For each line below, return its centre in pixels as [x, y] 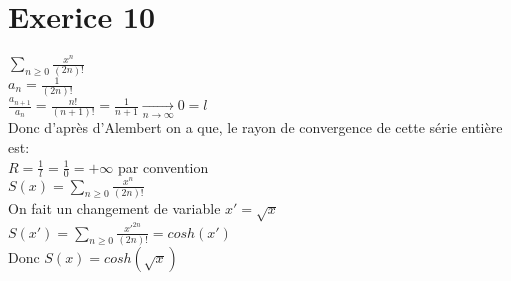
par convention [163, 166]
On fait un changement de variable [114, 207]
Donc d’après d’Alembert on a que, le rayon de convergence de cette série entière [255, 127]
